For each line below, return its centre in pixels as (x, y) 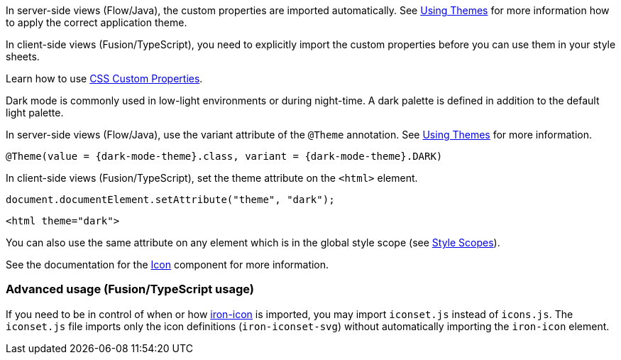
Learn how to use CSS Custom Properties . (104, 78)
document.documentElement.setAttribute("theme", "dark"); (170, 200)
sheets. (23, 56)
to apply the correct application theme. (97, 22)
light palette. (35, 113)
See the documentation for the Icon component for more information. (167, 264)
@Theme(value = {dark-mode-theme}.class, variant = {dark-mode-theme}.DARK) (224, 156)
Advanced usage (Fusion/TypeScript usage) (130, 289)
